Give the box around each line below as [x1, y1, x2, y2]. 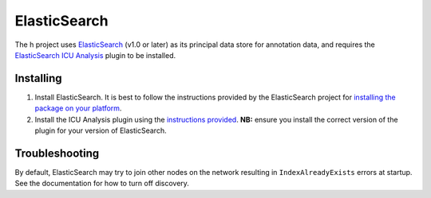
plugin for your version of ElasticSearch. [34, 126, 167, 135]
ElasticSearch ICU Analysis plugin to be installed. [14, 50, 176, 60]
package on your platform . [34, 103, 122, 113]
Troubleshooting [14, 146, 100, 160]
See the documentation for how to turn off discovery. [14, 179, 189, 188]
